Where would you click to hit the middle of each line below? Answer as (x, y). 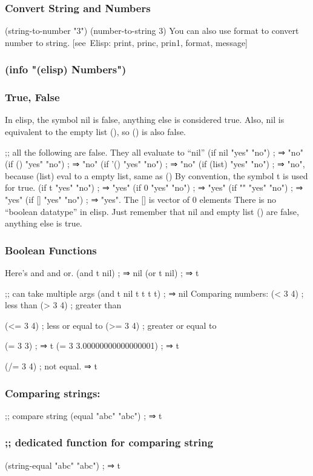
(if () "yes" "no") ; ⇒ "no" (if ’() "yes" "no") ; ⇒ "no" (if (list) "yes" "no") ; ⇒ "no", (155, 164)
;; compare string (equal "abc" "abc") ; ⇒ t (84, 415)
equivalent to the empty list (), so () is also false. (96, 132)
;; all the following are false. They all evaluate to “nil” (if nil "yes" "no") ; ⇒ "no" (154, 152)
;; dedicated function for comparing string (109, 442)
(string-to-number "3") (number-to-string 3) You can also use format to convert (152, 31)
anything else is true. (44, 223)
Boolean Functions (51, 250)
